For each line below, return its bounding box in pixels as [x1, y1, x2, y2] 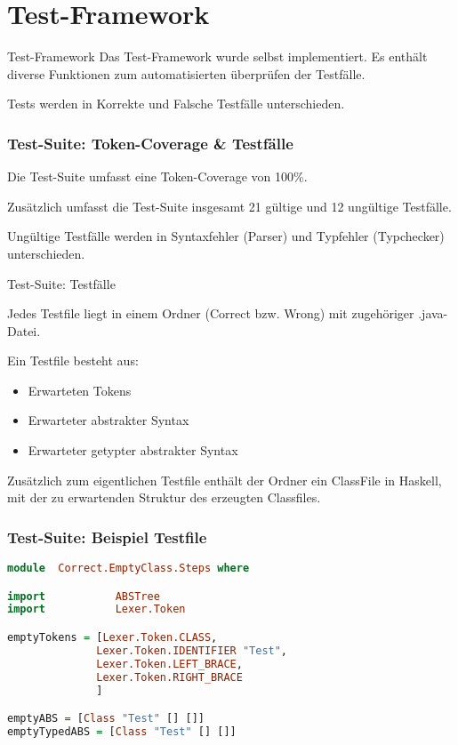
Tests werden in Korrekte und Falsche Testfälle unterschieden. [7, 94, 345, 113]
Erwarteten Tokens [28, 381, 132, 399]
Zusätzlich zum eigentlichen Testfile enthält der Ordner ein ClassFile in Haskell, [7, 470, 442, 489]
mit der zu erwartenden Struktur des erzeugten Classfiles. [7, 488, 321, 507]
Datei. [7, 321, 41, 340]
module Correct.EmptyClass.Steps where [7, 562, 250, 575]
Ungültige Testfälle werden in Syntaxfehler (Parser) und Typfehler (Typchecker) [7, 227, 445, 245]
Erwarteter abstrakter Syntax [28, 411, 189, 429]
